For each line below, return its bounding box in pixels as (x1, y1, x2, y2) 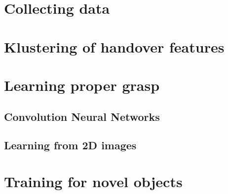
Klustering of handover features (4, 36, 225, 56)
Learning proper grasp (4, 75, 160, 95)
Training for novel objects (4, 171, 183, 191)
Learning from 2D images (4, 138, 137, 153)
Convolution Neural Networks (4, 109, 160, 124)
